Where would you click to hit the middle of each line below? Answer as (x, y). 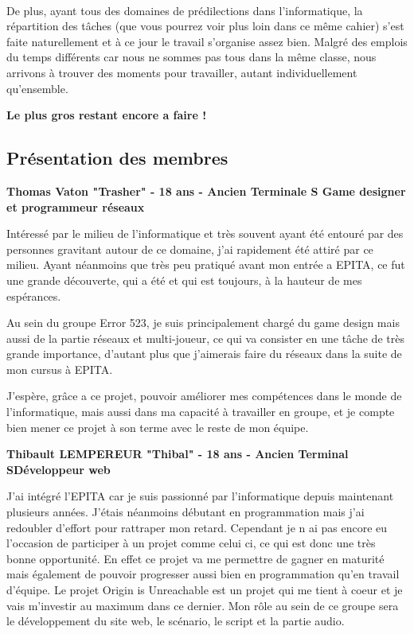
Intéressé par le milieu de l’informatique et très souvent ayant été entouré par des (205, 233)
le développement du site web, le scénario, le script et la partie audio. (176, 621)
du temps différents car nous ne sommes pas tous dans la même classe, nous (191, 57)
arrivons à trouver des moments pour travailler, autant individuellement (182, 72)
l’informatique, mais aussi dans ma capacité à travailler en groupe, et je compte (201, 412)
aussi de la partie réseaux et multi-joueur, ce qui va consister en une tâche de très (205, 338)
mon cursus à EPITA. (60, 369)
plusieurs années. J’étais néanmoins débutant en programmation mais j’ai (186, 512)
